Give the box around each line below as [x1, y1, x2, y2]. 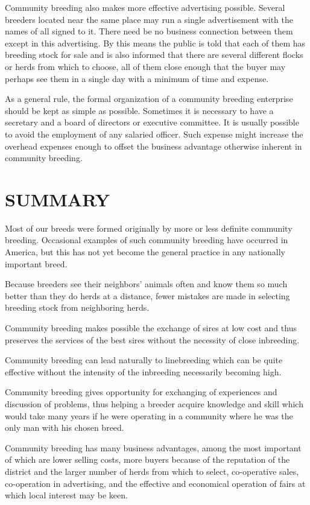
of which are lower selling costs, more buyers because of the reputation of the [5, 453, 290, 466]
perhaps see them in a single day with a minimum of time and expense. [5, 72, 269, 84]
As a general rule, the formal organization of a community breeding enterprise [5, 92, 293, 105]
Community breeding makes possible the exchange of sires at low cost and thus [5, 322, 297, 334]
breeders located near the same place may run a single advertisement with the [5, 13, 294, 25]
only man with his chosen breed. [5, 421, 124, 434]
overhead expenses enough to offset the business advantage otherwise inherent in [5, 139, 302, 152]
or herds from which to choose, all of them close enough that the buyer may [5, 60, 286, 72]
